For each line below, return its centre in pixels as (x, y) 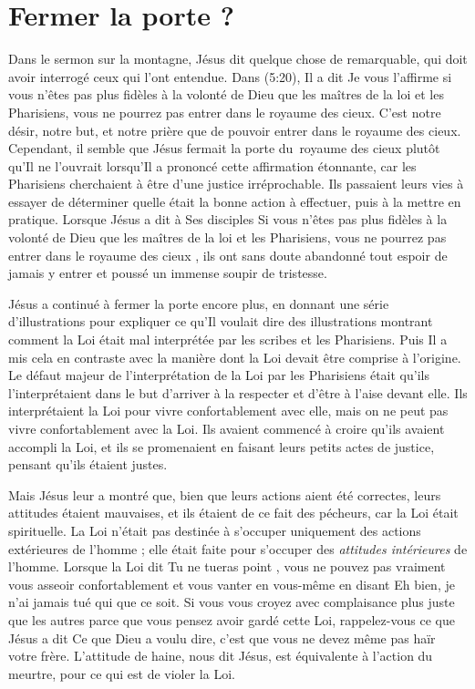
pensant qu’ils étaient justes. (88, 464)
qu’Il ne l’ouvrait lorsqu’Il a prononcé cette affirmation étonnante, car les (212, 165)
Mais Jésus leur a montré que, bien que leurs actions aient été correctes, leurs (225, 494)
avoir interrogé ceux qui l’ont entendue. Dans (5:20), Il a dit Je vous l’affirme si (230, 76)
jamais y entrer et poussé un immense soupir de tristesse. (168, 273)
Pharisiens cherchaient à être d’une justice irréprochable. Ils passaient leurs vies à (236, 184)
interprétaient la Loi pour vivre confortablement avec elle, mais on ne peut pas (228, 411)
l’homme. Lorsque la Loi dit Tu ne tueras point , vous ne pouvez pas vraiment (227, 566)
